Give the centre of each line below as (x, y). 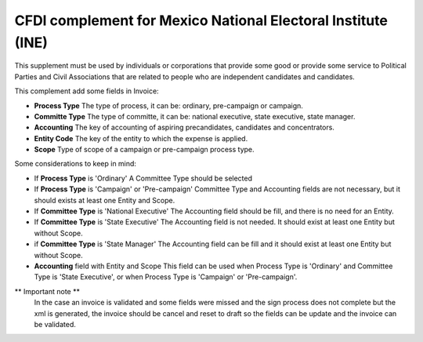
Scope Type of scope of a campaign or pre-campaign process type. (144, 150)
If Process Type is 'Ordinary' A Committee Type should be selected (143, 178)
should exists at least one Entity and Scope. (105, 200)
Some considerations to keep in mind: (76, 164)
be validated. (55, 324)
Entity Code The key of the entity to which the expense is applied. (141, 138)
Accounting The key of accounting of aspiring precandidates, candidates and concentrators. (184, 127)
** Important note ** (47, 291)
